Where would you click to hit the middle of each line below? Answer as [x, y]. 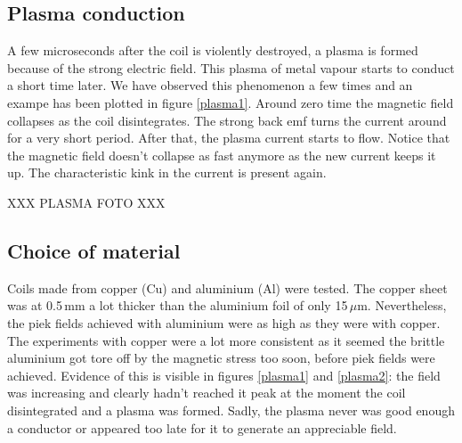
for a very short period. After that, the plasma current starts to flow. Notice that [229, 138]
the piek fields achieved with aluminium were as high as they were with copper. [224, 322]
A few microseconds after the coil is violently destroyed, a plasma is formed [213, 50]
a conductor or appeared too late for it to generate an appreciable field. [202, 427]
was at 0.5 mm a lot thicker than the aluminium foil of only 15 [178, 305]
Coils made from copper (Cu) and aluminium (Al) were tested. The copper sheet [227, 287]
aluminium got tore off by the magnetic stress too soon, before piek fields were [221, 358]
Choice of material [94, 250]
